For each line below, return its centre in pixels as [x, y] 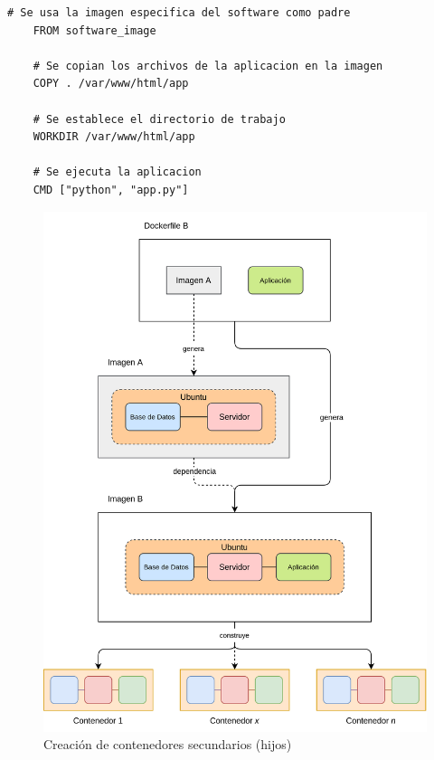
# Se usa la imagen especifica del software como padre [179, 13]
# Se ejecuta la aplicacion [117, 172]
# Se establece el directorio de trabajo [159, 119]
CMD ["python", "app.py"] [111, 190]
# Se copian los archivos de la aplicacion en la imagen [208, 66]
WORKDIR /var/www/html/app [114, 137]
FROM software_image [94, 30]
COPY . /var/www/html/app [111, 84]
